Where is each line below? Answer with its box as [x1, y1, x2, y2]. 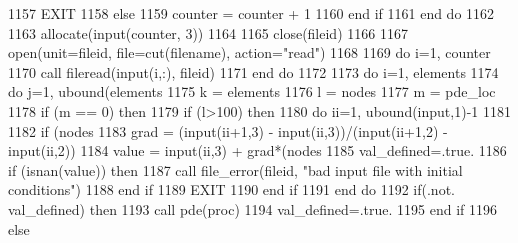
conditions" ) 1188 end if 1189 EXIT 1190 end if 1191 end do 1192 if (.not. [8, 179, 455, 200]
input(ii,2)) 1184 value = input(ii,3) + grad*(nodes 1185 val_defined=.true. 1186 [8, 140, 507, 161]
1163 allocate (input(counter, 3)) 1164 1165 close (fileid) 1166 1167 [8, 22, 408, 43]
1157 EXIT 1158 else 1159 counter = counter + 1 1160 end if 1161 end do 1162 [8, 3, 495, 23]
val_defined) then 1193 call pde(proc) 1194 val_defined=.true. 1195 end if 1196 [8, 198, 498, 219]
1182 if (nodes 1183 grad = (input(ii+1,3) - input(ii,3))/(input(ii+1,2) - [8, 120, 448, 141]
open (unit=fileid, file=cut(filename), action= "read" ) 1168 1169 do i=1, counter [8, 42, 491, 63]
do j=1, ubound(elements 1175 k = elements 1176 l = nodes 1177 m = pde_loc [8, 81, 496, 102]
